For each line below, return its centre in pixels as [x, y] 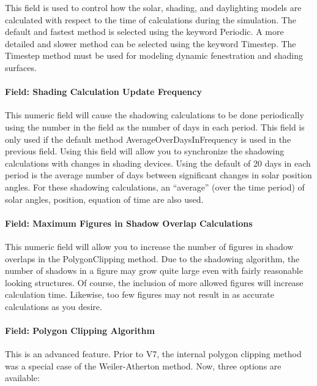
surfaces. [21, 67]
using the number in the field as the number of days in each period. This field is [155, 127]
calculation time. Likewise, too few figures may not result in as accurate [140, 294]
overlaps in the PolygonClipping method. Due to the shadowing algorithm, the [152, 258]
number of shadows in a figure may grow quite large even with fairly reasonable [154, 271]
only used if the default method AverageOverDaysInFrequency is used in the [148, 139]
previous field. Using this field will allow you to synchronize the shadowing [145, 151]
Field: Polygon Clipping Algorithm [80, 331]
